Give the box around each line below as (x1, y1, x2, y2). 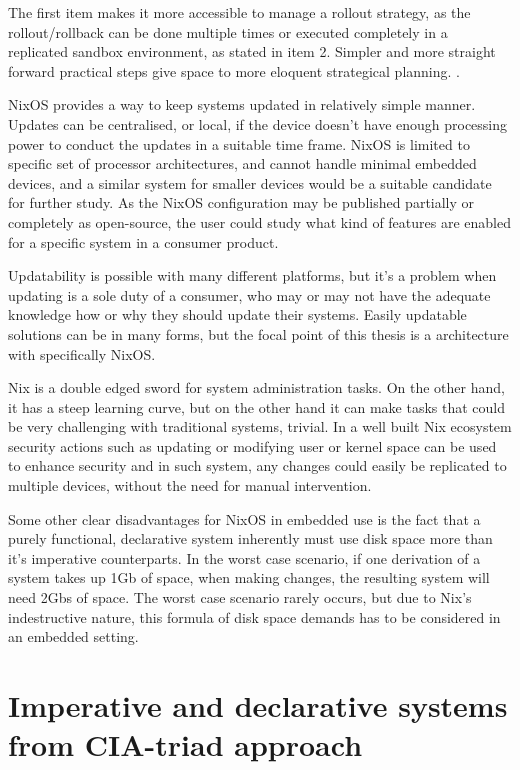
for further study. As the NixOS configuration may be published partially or (8, 192, 475, 213)
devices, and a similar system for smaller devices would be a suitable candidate (8, 172, 492, 193)
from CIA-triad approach (8, 724, 363, 765)
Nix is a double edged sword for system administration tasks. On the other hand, (8, 377, 505, 398)
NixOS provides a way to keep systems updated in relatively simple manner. (8, 94, 476, 115)
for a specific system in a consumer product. (8, 231, 279, 252)
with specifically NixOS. (8, 343, 156, 364)
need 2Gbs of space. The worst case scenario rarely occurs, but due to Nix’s (8, 587, 472, 608)
